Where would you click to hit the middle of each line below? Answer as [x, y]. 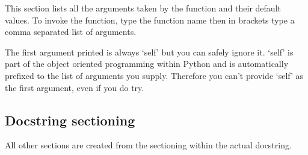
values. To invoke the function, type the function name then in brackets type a [150, 20]
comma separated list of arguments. [71, 32]
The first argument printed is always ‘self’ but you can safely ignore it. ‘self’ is [149, 52]
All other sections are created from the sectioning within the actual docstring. [148, 145]
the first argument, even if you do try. [75, 87]
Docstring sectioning [70, 120]
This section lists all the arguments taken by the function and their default [143, 8]
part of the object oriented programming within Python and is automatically [147, 64]
